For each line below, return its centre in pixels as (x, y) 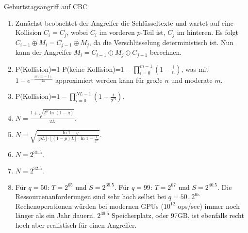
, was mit (195, 69)
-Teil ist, (153, 32)
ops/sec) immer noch (209, 206)
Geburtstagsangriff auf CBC (46, 6)
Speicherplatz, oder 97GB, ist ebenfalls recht (178, 215)
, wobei (77, 32)
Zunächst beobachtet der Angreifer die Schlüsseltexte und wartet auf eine (124, 23)
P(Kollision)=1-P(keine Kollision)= (68, 69)
